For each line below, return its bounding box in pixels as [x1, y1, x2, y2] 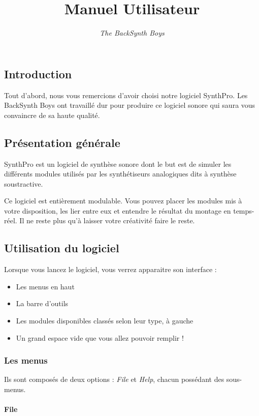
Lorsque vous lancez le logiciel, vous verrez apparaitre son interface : [4, 264, 217, 275]
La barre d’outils [16, 298, 69, 309]
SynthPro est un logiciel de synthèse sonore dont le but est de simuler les [4, 158, 232, 169]
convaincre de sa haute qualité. [4, 109, 100, 120]
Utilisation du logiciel [4, 240, 119, 256]
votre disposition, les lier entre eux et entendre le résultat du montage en [4, 205, 231, 216]
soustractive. [4, 178, 43, 189]
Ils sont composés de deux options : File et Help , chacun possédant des [4, 374, 224, 384]
